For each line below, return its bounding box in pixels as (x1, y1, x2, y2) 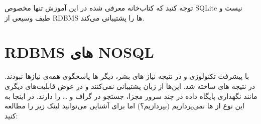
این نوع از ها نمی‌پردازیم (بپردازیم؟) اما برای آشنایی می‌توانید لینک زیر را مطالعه (5, 100, 244, 111)
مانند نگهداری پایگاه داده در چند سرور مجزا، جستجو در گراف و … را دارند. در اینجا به (5, 90, 257, 101)
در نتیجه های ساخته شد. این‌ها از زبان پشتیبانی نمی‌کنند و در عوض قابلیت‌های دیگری (5, 80, 255, 91)
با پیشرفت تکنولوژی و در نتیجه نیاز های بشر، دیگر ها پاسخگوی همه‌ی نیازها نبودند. (5, 71, 249, 81)
